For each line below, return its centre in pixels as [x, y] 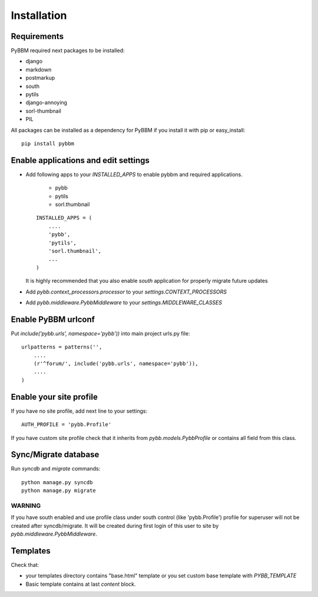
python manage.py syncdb [57, 482]
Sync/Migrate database [55, 455]
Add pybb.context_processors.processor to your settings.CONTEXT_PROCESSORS [126, 292]
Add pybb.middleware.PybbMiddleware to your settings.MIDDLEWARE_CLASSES [124, 302]
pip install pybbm [48, 143]
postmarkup [40, 78]
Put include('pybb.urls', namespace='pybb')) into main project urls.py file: [100, 333]
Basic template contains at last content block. [81, 584]
